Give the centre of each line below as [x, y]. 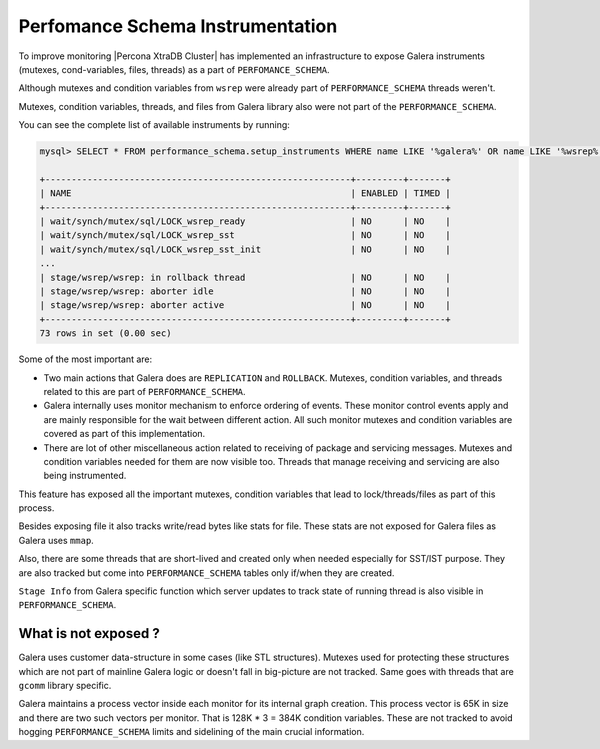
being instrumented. [85, 476]
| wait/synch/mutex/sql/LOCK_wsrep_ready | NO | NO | [245, 221]
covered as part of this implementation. [124, 434]
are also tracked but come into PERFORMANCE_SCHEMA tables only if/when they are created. [206, 572]
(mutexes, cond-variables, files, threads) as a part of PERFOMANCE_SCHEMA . [174, 69]
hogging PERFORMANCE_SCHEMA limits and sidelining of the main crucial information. [191, 732]
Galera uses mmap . [56, 540]
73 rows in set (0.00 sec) [105, 333]
